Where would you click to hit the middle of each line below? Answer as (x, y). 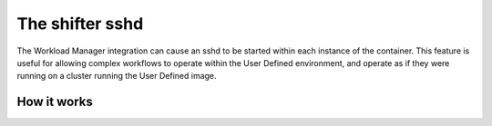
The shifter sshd (80, 24)
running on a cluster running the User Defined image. (117, 76)
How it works (55, 102)
